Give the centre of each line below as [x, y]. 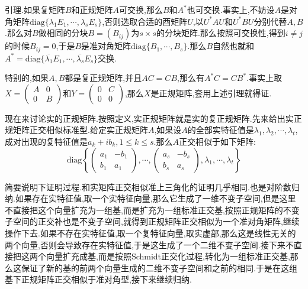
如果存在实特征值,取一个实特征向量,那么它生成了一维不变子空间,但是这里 [155, 198]
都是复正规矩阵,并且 [103, 78]
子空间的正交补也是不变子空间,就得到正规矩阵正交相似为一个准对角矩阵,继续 [152, 221]
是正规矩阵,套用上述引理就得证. [211, 92]
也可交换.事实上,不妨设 [231, 9]
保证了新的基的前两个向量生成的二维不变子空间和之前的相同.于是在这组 [159, 267]
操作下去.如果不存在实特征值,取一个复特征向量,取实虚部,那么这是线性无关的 [150, 233]
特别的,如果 [27, 78]
